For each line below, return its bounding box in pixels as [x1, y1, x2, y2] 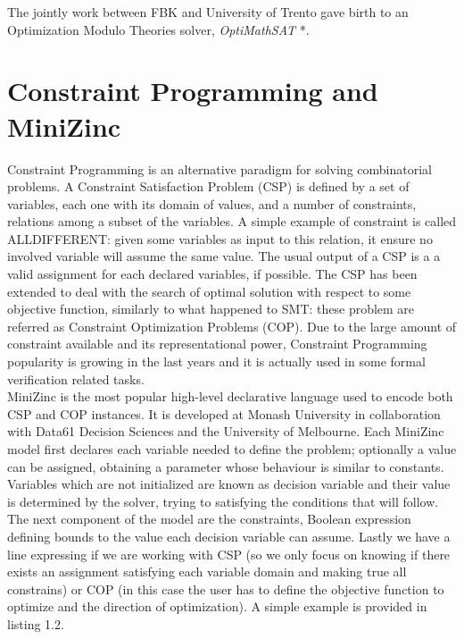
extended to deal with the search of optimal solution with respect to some [7, 282, 411, 300]
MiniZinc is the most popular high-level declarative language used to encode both [7, 387, 453, 406]
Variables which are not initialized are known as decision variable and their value [7, 475, 451, 493]
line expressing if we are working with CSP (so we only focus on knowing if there [7, 544, 451, 563]
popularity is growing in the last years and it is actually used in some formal [7, 352, 426, 371]
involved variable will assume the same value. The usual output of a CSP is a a [7, 247, 441, 265]
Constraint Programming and [7, 72, 378, 109]
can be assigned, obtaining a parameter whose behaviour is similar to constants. [7, 457, 444, 475]
